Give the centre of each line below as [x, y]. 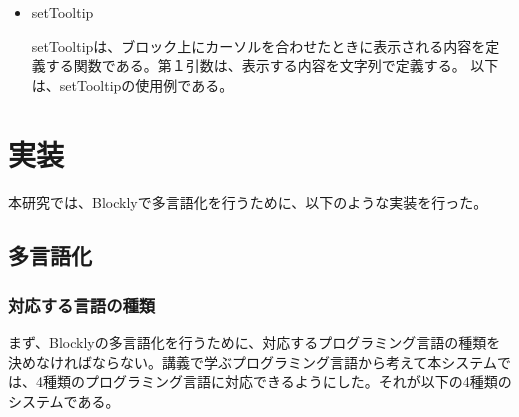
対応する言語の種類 [82, 304]
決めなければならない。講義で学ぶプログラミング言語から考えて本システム [252, 361]
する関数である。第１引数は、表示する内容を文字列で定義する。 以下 [272, 65]
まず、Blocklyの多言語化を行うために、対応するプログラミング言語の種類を [254, 342]
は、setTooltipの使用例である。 [132, 84]
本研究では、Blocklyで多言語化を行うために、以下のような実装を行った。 [248, 201]
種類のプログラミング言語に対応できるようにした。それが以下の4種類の [277, 381]
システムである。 [64, 400]
